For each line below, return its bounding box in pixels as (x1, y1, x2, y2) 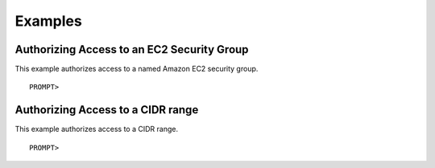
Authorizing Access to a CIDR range (14, 103, 199, 117)
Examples (14, 12, 82, 30)
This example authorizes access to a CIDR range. (14, 125, 179, 134)
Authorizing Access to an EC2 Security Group (14, 43, 249, 56)
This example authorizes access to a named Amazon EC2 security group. (14, 64, 259, 74)
